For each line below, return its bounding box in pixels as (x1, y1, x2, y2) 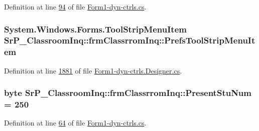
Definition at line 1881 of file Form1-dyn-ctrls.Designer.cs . (4, 65, 182, 75)
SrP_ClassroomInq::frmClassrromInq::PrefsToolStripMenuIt (4, 34, 255, 46)
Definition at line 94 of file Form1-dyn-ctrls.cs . (4, 1, 147, 11)
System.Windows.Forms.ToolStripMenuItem (4, 22, 187, 35)
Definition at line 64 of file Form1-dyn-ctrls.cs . (4, 117, 147, 128)
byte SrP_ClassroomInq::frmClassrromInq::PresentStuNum (4, 86, 251, 99)
